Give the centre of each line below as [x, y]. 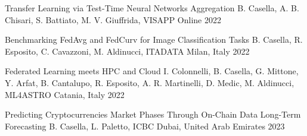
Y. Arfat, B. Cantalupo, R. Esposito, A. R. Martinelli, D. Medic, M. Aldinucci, [150, 82]
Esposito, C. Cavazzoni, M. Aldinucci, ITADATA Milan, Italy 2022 [127, 51]
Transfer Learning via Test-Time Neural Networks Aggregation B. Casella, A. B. [152, 8]
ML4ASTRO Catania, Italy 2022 [65, 94]
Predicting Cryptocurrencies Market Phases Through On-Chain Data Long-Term [153, 114]
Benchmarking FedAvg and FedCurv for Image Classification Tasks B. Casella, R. [154, 39]
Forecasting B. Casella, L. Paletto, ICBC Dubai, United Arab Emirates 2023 [145, 126]
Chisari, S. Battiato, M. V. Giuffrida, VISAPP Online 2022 [113, 19]
